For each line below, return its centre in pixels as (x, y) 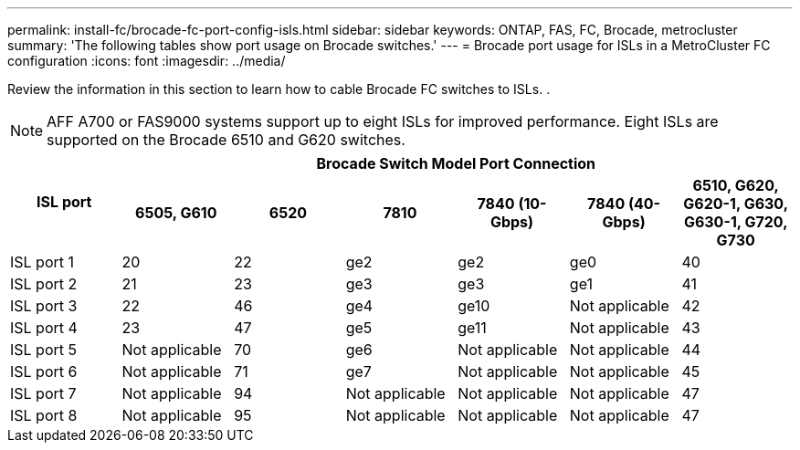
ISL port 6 (44, 372)
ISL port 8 (44, 415)
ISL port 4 (44, 328)
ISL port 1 (42, 262)
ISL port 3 (44, 306)
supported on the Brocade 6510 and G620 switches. (226, 140)
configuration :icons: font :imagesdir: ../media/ (147, 61)
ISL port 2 (44, 284)
